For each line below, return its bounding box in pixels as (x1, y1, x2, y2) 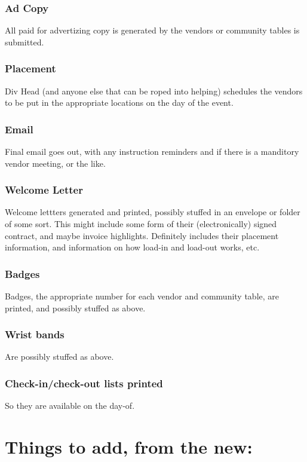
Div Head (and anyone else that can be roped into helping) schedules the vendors (5, 84, 303, 97)
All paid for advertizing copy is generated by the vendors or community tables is (5, 24, 300, 36)
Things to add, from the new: (5, 435, 253, 459)
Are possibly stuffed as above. (5, 350, 114, 363)
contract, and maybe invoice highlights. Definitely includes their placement (5, 229, 279, 241)
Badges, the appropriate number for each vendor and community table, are (5, 290, 280, 302)
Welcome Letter (5, 182, 83, 197)
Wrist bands (5, 327, 65, 342)
